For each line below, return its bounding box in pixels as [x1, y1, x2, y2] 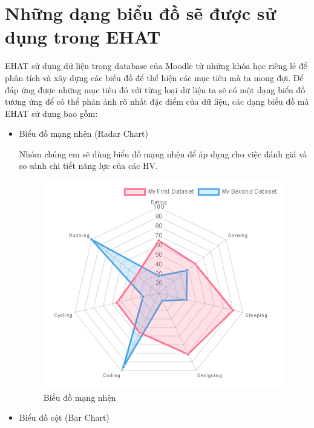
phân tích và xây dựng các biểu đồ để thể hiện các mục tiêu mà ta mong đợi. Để [5, 71, 304, 84]
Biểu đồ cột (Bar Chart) [19, 411, 110, 424]
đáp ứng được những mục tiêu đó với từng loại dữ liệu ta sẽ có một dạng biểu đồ [5, 83, 306, 96]
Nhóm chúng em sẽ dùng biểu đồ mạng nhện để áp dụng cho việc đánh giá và [19, 147, 307, 160]
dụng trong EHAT [5, 24, 161, 49]
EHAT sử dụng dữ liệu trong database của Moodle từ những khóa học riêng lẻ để [5, 59, 307, 72]
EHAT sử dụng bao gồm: [5, 107, 98, 119]
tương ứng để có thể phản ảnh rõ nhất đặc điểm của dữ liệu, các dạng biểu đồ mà [5, 95, 309, 108]
